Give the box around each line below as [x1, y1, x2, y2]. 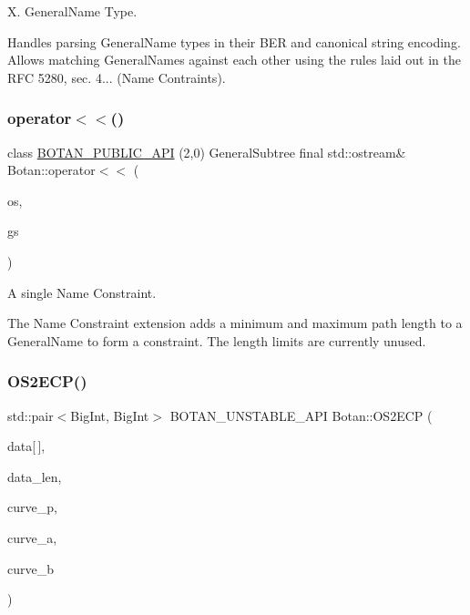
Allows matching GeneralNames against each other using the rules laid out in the [7, 50, 461, 69]
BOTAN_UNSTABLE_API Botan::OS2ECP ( [169, 405, 433, 425]
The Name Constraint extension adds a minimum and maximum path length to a [7, 313, 463, 333]
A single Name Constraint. [7, 282, 157, 302]
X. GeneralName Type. [7, 2, 138, 20]
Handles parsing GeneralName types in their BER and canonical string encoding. [7, 32, 461, 51]
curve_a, [7, 528, 57, 547]
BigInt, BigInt [70, 405, 149, 425]
